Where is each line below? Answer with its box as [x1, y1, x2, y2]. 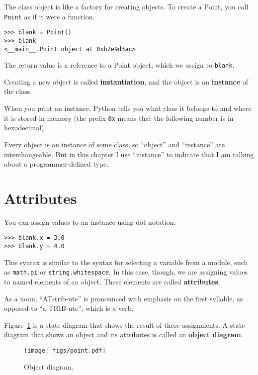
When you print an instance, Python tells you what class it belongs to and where [4, 103, 252, 113]
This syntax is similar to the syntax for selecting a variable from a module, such [4, 257, 248, 267]
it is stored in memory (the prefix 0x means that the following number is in [4, 112, 234, 123]
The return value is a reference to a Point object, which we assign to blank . [4, 60, 235, 70]
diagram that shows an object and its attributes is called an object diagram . [4, 329, 243, 340]
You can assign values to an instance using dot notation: [4, 216, 176, 227]
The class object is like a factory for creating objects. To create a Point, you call [4, 1, 249, 11]
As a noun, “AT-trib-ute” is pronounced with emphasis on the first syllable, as [4, 293, 243, 303]
